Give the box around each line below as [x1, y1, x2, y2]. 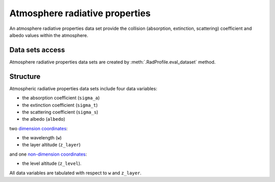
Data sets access [9, 46, 65, 54]
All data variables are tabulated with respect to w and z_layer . [9, 170, 142, 176]
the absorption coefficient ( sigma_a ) [22, 95, 100, 101]
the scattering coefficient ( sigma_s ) [22, 109, 99, 115]
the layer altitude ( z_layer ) [22, 142, 81, 148]
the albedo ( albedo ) [22, 116, 66, 122]
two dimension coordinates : [9, 125, 68, 131]
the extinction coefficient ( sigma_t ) [22, 102, 98, 108]
